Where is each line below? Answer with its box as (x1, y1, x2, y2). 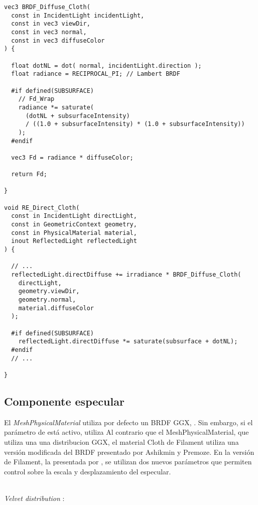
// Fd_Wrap (18, 95, 55, 103)
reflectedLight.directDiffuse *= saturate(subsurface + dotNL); (18, 338, 238, 345)
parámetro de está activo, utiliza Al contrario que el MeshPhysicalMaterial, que (4, 427, 249, 437)
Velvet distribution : (4, 492, 65, 503)
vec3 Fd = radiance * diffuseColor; (11, 154, 134, 161)
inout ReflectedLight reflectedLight (11, 237, 137, 245)
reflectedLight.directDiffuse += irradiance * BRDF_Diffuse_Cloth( (11, 271, 241, 278)
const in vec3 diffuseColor (11, 37, 105, 44)
